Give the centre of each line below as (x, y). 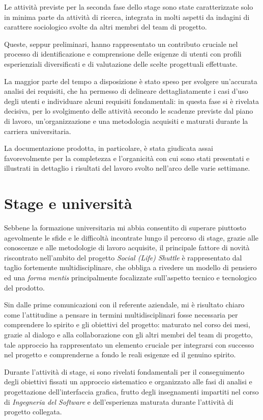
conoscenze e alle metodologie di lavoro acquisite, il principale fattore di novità (127, 247)
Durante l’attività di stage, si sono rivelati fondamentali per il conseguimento (124, 371)
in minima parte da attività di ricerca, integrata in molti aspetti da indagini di (127, 17)
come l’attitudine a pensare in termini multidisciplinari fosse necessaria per (121, 314)
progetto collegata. (33, 412)
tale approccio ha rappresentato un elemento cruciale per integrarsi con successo (129, 344)
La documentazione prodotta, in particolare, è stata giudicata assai (109, 148)
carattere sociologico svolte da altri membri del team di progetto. (106, 27)
